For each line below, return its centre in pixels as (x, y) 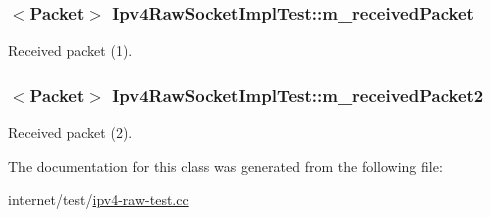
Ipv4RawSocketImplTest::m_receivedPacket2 (298, 94)
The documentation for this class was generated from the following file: (225, 165)
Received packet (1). (70, 50)
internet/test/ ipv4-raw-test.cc (98, 199)
